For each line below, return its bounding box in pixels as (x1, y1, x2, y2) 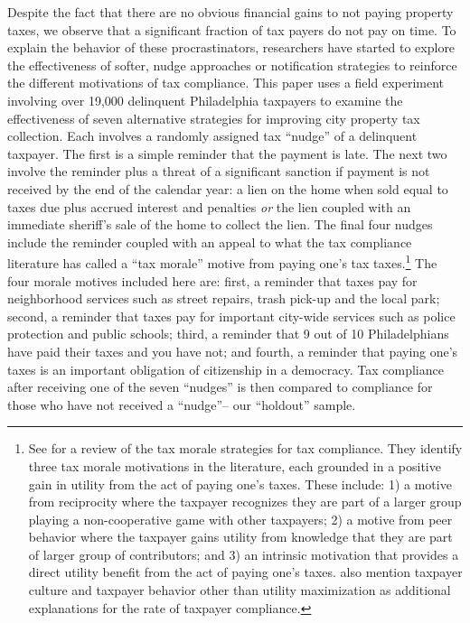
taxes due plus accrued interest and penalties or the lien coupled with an (7, 197, 411, 216)
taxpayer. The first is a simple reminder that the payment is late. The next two (7, 144, 447, 163)
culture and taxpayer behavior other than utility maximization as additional (28, 581, 451, 600)
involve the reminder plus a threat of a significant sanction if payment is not (7, 162, 430, 181)
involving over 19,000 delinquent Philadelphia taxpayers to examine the (7, 90, 403, 109)
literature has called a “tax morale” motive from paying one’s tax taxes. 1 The (7, 251, 437, 272)
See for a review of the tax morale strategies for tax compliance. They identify (28, 439, 463, 458)
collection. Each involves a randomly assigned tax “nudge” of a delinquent (7, 126, 418, 145)
